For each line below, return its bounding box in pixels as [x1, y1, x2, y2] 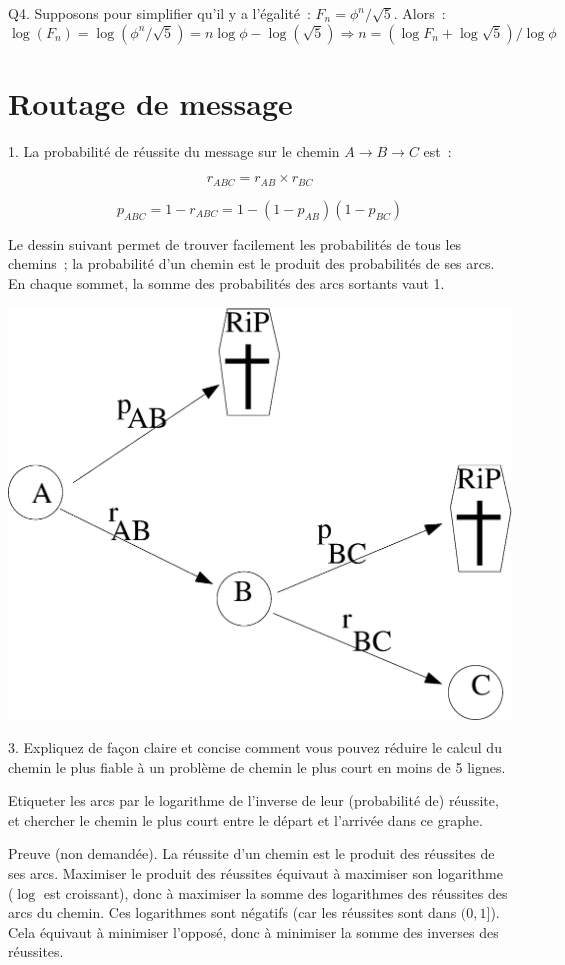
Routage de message [8, 82, 293, 123]
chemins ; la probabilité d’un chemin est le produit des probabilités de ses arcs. [8, 253, 495, 274]
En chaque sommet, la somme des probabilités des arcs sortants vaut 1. [8, 272, 445, 293]
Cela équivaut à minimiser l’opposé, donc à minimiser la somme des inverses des [8, 921, 499, 942]
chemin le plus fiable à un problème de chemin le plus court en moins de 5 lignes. [8, 756, 506, 777]
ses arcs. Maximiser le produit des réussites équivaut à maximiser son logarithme [8, 863, 503, 884]
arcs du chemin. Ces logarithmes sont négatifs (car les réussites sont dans [8, 902, 457, 923]
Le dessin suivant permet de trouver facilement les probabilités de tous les [8, 233, 462, 254]
